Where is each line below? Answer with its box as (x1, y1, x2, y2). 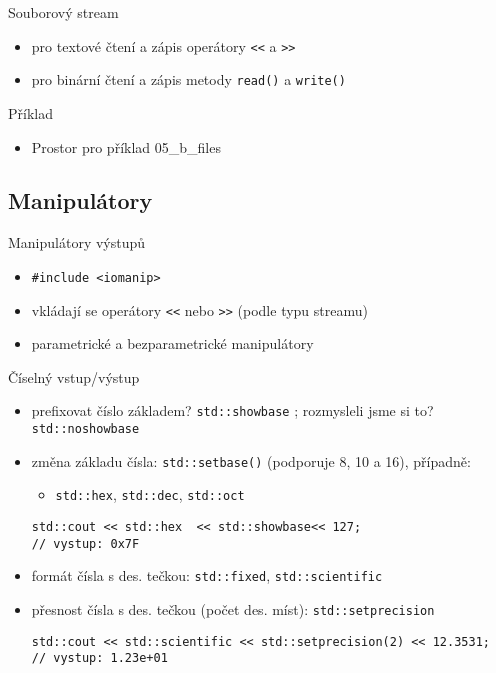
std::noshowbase (31, 422, 140, 437)
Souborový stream (8, 2, 119, 22)
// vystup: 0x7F (31, 536, 140, 551)
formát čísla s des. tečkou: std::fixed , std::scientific (31, 565, 383, 586)
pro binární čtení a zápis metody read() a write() (31, 69, 346, 90)
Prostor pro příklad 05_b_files (31, 136, 221, 157)
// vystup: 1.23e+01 (31, 651, 168, 666)
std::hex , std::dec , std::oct (55, 484, 245, 505)
